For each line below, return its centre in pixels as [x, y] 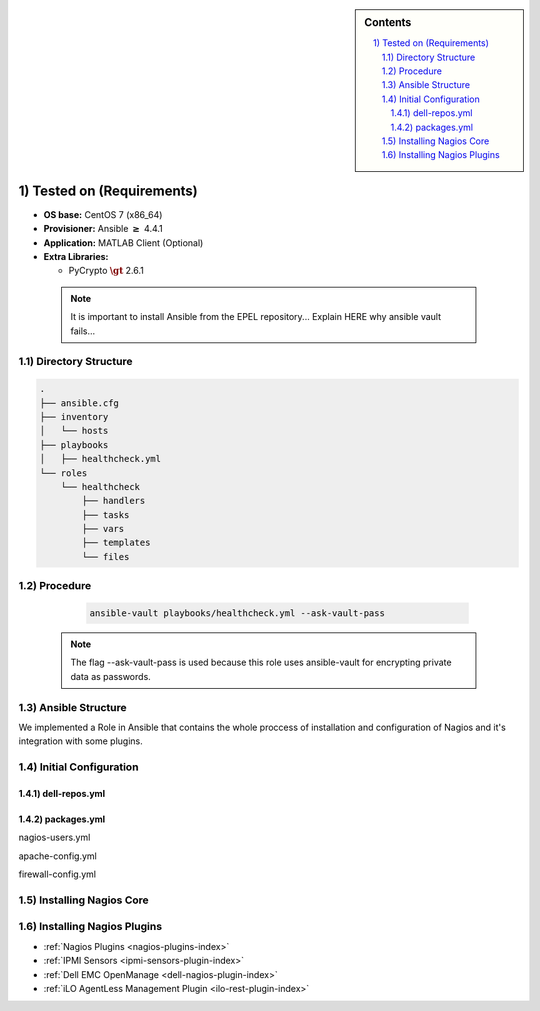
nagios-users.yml [54, 837]
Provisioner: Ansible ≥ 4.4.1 [103, 229]
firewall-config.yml [57, 874]
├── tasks [105, 514]
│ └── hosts [74, 431]
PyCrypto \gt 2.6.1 [106, 271]
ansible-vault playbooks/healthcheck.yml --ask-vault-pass [237, 613]
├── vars [103, 529]
